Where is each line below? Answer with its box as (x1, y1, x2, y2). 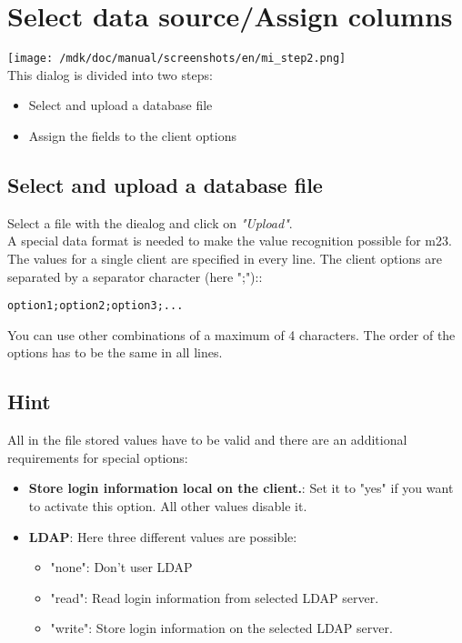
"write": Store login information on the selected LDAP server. (50, 618, 393, 638)
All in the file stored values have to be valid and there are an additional (7, 430, 407, 449)
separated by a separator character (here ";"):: (7, 266, 263, 286)
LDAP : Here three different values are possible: (28, 527, 297, 546)
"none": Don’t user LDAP (50, 558, 193, 577)
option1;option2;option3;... (7, 299, 184, 313)
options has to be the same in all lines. (7, 343, 223, 362)
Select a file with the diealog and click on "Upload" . (7, 213, 293, 232)
